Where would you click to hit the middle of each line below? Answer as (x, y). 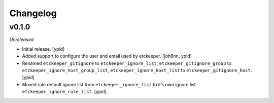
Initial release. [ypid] (43, 49)
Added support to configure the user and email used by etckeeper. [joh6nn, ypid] (107, 56)
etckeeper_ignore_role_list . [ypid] (64, 92)
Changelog (33, 13)
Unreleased (22, 40)
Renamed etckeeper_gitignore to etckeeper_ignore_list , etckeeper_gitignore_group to (127, 63)
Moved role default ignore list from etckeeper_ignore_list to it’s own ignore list (109, 84)
